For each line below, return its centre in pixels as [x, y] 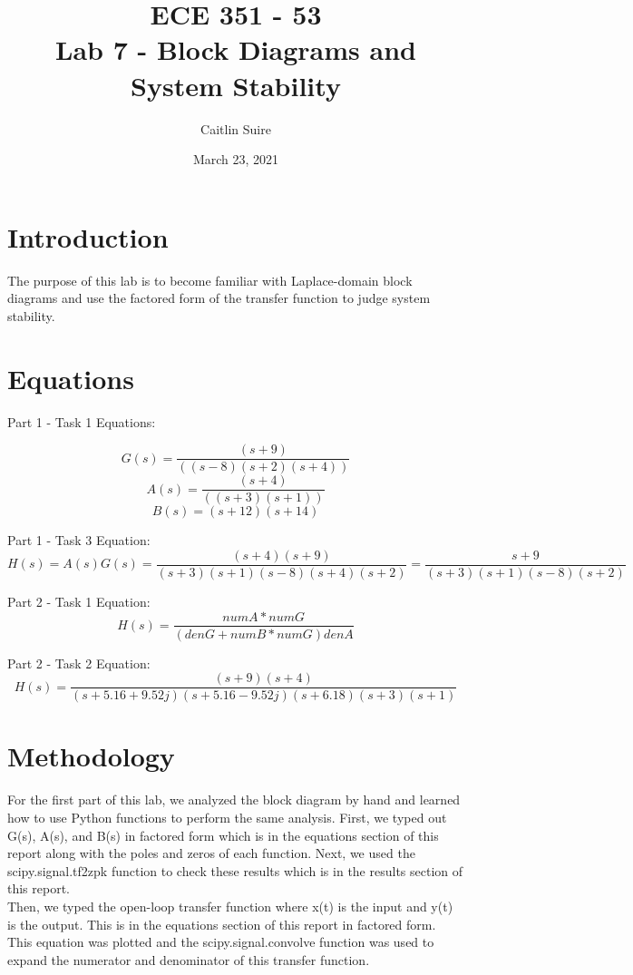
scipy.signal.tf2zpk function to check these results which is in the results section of [235, 870]
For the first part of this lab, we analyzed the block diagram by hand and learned [234, 799]
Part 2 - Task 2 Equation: [79, 663]
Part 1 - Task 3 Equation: [79, 540]
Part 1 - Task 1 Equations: [82, 421]
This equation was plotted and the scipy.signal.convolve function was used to [221, 942]
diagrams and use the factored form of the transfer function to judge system [219, 298]
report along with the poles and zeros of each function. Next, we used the [211, 853]
